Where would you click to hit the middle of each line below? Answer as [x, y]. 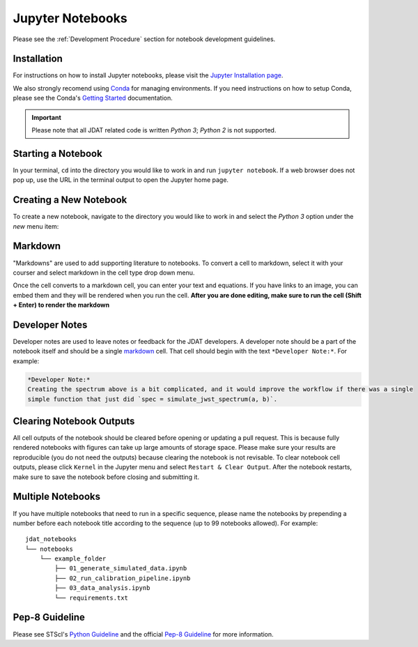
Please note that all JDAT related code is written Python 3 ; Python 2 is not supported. [154, 130]
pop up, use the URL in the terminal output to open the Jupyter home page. [121, 180]
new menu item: [36, 226]
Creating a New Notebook [70, 200]
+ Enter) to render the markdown [61, 305]
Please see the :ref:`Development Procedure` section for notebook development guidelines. [144, 39]
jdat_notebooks [51, 539]
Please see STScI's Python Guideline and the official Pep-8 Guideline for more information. [144, 634]
